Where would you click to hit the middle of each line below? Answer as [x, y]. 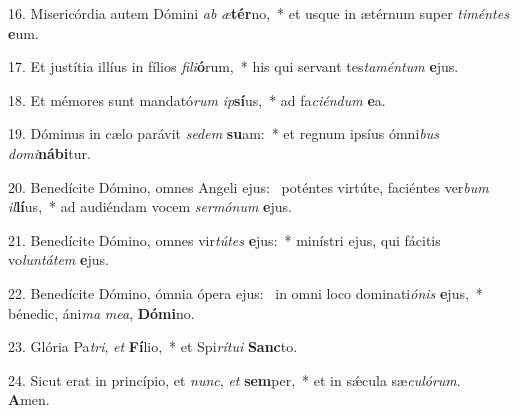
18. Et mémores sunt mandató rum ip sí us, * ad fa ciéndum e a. [197, 99]
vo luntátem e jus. [58, 259]
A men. [29, 399]
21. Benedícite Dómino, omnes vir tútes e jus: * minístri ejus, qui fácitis [224, 239]
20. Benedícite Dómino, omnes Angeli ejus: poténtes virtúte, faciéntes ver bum [248, 186]
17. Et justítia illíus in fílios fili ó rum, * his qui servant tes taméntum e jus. [233, 66]
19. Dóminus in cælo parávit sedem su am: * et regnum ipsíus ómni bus [223, 133]
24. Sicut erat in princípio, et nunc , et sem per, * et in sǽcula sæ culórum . [234, 379]
